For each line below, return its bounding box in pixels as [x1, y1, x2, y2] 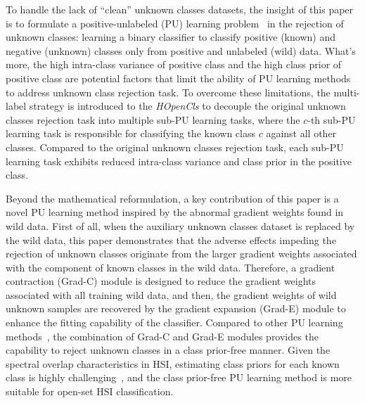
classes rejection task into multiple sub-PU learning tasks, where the [6, 112, 300, 127]
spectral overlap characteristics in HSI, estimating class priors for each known [6, 356, 340, 371]
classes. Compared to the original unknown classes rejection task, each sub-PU [6, 139, 344, 154]
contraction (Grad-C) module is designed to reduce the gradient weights [6, 274, 316, 288]
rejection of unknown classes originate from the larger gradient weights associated [6, 246, 357, 261]
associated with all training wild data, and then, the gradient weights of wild [6, 287, 337, 302]
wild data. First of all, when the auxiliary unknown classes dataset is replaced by [6, 218, 355, 233]
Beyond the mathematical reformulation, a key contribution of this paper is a [6, 191, 339, 205]
